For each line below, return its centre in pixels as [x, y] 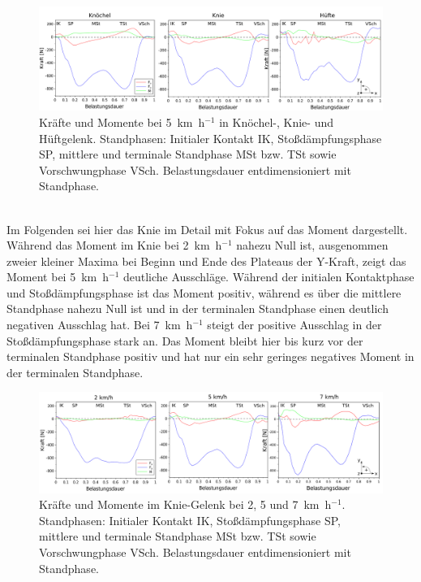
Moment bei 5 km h [58, 277]
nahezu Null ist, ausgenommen [312, 245]
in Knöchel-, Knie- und [276, 122]
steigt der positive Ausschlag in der [294, 325]
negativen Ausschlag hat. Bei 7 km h [100, 325]
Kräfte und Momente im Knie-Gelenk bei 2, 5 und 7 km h [185, 504]
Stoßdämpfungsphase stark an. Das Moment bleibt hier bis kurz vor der [185, 340]
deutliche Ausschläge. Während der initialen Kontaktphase [268, 277]
